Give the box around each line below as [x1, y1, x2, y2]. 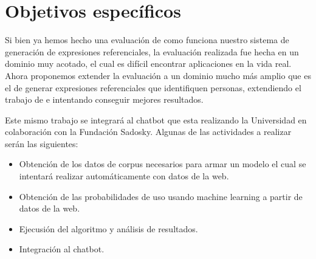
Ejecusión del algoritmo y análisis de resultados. [19, 222, 198, 235]
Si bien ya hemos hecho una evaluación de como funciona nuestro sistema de [5, 33, 289, 46]
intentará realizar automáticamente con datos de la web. [19, 170, 229, 182]
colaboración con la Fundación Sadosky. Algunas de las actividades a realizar [5, 125, 292, 138]
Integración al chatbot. [19, 243, 105, 255]
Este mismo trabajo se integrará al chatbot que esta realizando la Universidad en [5, 113, 307, 126]
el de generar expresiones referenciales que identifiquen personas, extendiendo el [5, 81, 301, 94]
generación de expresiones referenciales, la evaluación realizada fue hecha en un [5, 45, 299, 58]
